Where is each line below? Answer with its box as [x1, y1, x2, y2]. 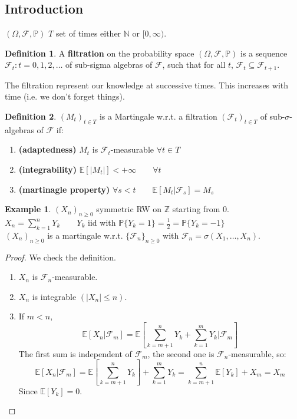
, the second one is [147, 347, 214, 359]
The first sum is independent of [18, 347, 132, 359]
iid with [88, 216, 116, 228]
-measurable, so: [228, 347, 286, 359]
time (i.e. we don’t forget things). [5, 90, 125, 103]
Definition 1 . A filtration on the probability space [5, 47, 194, 59]
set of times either [55, 27, 121, 39]
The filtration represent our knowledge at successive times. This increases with [5, 78, 289, 91]
